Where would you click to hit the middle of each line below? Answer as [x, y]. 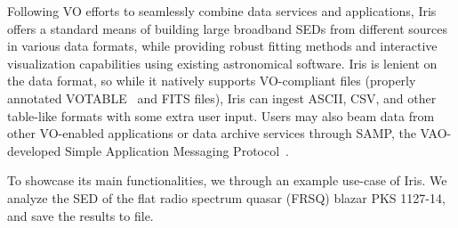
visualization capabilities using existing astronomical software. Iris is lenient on [222, 63]
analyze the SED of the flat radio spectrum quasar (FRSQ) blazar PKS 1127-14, [226, 197]
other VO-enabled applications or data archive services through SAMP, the [212, 133]
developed [34, 150]
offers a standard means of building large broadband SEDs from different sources [228, 28]
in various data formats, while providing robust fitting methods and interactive [222, 46]
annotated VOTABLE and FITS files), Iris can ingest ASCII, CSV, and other [222, 98]
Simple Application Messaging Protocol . [177, 150]
